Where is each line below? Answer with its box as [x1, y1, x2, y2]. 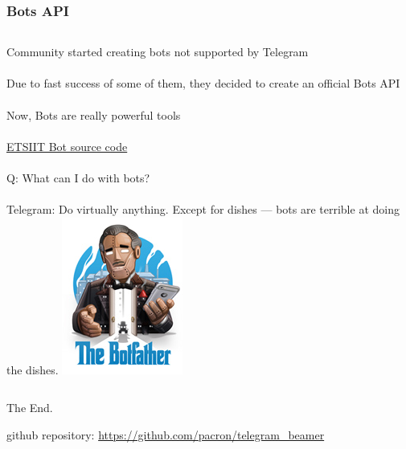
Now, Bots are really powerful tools [6, 106, 181, 123]
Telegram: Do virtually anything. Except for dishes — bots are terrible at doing [6, 201, 400, 218]
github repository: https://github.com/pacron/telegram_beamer [6, 426, 325, 443]
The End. [6, 399, 53, 416]
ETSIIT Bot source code [6, 137, 128, 154]
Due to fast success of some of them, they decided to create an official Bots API [6, 75, 400, 92]
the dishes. [6, 361, 59, 378]
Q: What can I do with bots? [6, 169, 150, 186]
